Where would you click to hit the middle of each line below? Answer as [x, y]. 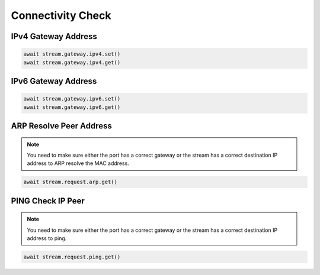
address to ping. [47, 238]
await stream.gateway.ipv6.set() [72, 99]
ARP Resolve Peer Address [62, 126]
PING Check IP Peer [48, 201]
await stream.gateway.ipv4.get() [72, 62]
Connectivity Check [61, 15]
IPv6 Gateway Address [54, 81]
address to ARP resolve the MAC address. [78, 163]
